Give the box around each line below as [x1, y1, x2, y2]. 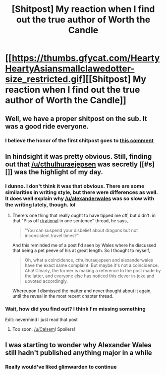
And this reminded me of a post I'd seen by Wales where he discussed [12, 242, 157, 249]
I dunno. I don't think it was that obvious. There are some [5, 183, 145, 189]
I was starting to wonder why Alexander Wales [5, 341, 152, 349]
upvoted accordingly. [24, 278, 68, 284]
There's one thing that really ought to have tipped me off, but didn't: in [12, 212, 156, 219]
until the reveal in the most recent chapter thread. [12, 293, 114, 299]
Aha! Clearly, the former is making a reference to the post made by [24, 268, 161, 274]
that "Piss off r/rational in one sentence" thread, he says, [12, 218, 128, 224]
